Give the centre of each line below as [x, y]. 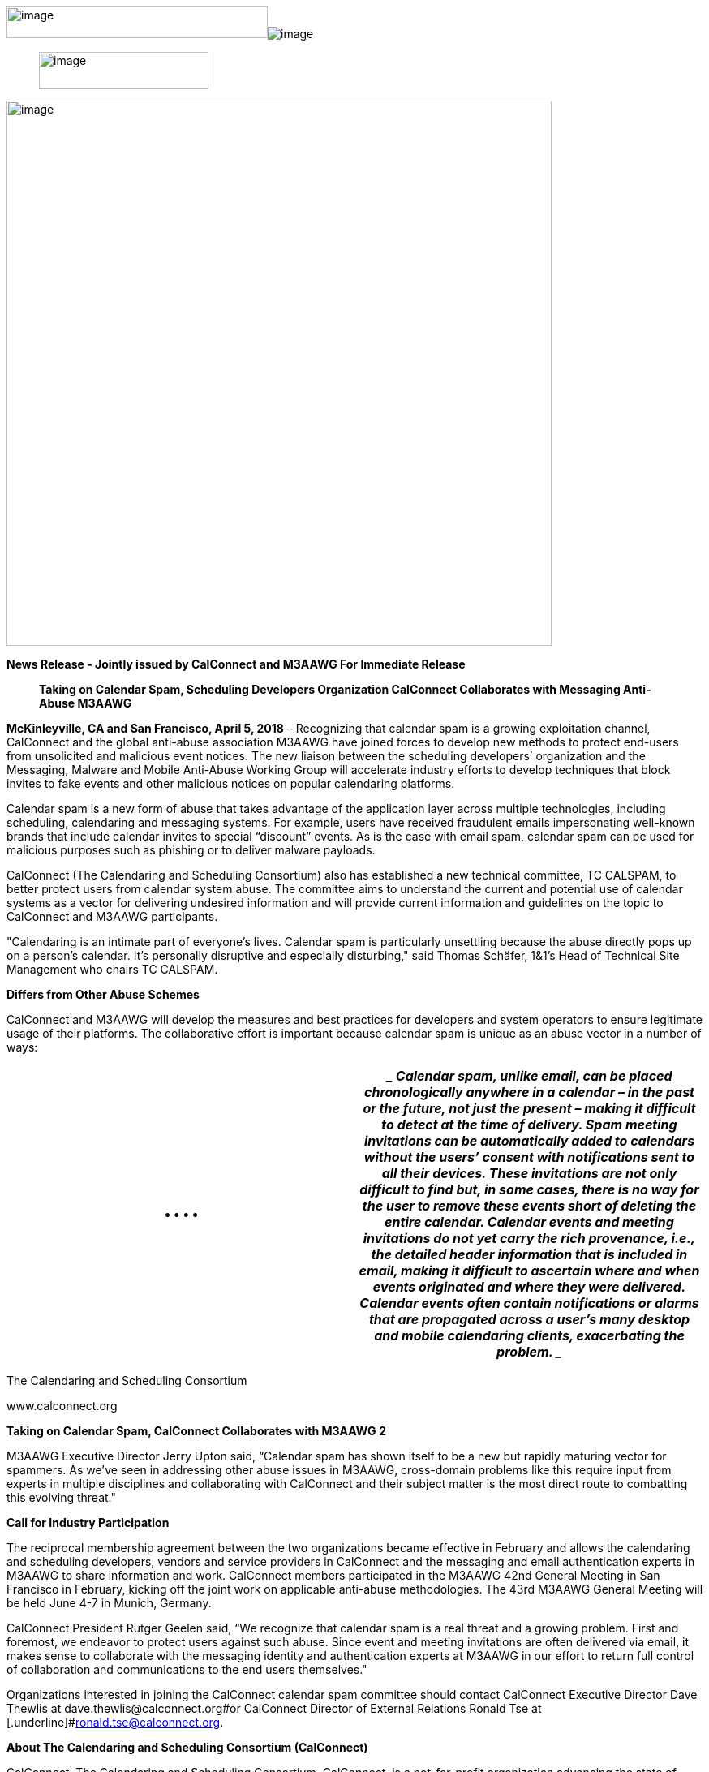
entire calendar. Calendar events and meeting [529, 1222]
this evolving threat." [62, 1497]
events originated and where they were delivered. [529, 1287]
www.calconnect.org [62, 1406]
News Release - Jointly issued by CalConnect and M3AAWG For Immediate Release [236, 664]
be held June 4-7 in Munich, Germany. [109, 1603]
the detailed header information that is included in [529, 1254]
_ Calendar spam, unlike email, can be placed [529, 1076]
